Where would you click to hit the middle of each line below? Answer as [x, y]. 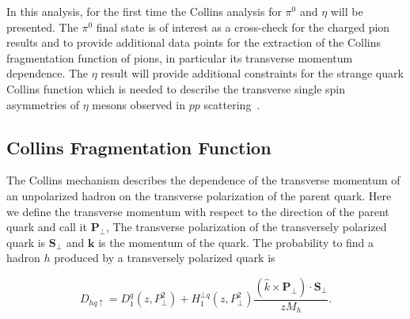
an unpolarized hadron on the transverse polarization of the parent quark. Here [199, 195]
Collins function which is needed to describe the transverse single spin [176, 88]
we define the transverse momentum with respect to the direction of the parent [198, 211]
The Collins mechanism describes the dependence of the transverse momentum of [203, 180]
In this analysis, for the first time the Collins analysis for [144, 11]
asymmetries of [43, 104]
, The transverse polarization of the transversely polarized [247, 227]
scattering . [232, 104]
